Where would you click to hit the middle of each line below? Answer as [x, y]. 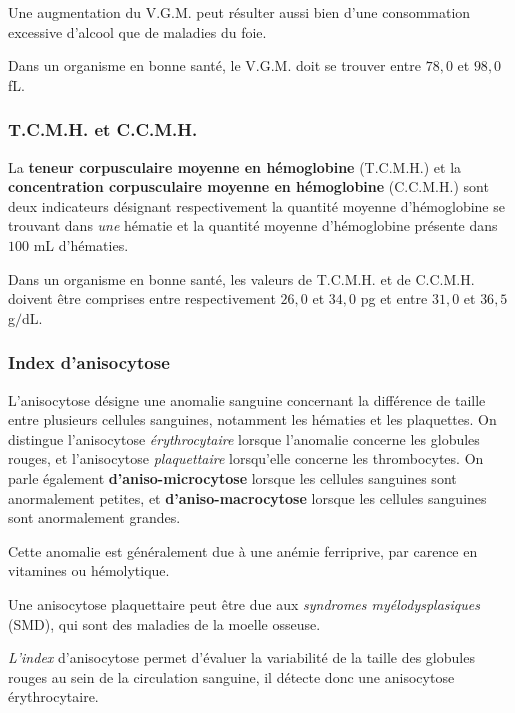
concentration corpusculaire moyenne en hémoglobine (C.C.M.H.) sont [248, 186]
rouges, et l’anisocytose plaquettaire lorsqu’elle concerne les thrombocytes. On [246, 458]
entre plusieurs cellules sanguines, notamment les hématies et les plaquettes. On [252, 419]
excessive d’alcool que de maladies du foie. [137, 31]
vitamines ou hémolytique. [89, 570]
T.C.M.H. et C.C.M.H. [103, 129]
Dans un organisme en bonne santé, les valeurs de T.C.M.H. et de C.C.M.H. [241, 278]
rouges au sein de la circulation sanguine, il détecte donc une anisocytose [231, 676]
